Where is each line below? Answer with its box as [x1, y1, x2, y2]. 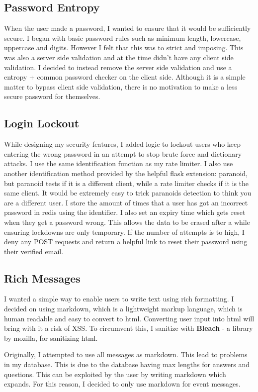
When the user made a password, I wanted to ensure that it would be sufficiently [4, 23, 251, 33]
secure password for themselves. [4, 91, 100, 101]
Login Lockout [4, 115, 80, 131]
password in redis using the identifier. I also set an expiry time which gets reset [4, 207, 246, 217]
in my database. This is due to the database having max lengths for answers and [4, 359, 250, 370]
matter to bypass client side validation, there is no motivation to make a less [4, 81, 238, 92]
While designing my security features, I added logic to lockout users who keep [4, 139, 241, 149]
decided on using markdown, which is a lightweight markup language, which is [4, 303, 243, 314]
